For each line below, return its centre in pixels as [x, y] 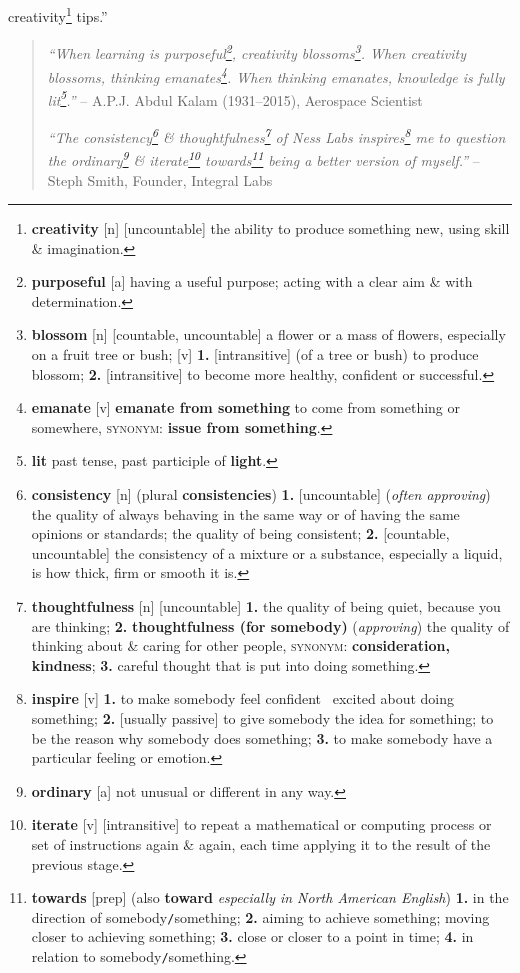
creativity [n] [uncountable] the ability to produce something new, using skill [270, 228]
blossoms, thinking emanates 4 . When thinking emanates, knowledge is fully [276, 75]
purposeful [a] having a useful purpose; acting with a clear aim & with [252, 281]
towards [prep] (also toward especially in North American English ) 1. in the [270, 897]
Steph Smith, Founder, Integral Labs [160, 179]
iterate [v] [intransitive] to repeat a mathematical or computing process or [261, 824]
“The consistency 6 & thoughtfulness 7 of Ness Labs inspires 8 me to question [276, 135]
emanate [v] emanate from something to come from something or [246, 407]
